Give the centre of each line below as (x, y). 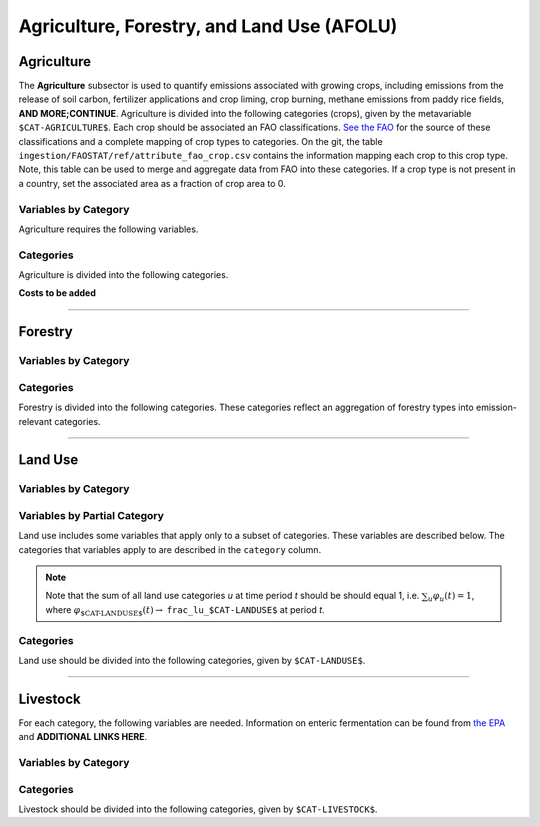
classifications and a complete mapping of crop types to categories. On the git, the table (201, 141)
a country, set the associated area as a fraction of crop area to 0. (152, 183)
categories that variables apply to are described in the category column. (170, 549)
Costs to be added (57, 293)
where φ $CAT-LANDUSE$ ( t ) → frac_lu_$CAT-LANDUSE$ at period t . (185, 610)
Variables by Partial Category (91, 515)
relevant (35, 421)
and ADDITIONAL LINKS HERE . (83, 737)
